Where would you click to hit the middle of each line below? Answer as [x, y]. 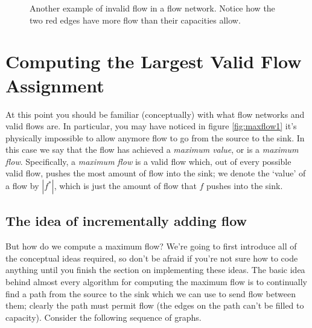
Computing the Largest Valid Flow [154, 61]
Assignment [55, 85]
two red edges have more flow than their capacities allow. [135, 20]
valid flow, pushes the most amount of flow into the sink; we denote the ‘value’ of [156, 173]
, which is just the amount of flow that [125, 186]
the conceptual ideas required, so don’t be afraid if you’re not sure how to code [152, 258]
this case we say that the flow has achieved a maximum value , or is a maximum [152, 150]
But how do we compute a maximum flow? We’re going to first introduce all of [151, 246]
